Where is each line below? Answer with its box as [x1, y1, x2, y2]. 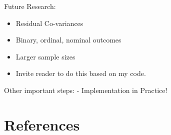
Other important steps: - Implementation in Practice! [4, 84, 167, 95]
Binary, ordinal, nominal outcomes [15, 34, 121, 45]
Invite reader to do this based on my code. [15, 68, 146, 78]
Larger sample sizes [15, 51, 75, 61]
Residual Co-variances [15, 17, 83, 28]
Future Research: [4, 1, 56, 11]
